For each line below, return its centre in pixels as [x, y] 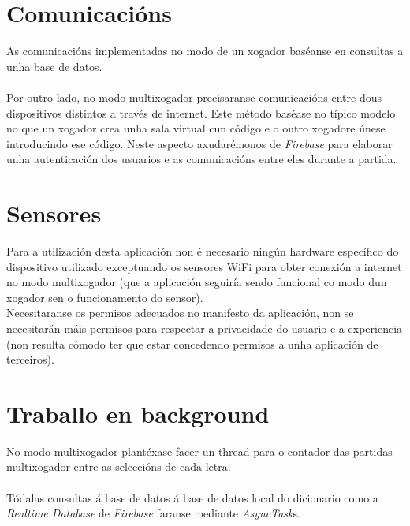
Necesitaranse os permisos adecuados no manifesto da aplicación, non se [180, 313]
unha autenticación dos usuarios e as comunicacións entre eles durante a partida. [201, 159]
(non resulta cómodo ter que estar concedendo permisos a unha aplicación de [192, 343]
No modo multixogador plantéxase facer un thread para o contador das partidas [199, 451]
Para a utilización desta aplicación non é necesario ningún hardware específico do [203, 251]
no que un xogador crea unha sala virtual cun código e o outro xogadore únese [196, 128]
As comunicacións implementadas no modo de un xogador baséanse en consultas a [205, 51]
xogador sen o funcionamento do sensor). [105, 297]
